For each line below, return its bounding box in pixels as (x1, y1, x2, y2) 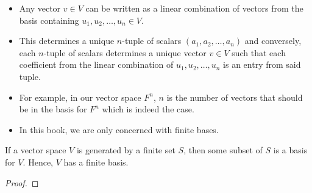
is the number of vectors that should (166, 90, 303, 103)
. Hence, (23, 155, 53, 168)
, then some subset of (183, 144, 263, 156)
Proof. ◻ (5, 176, 39, 189)
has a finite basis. (63, 155, 129, 168)
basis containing (19, 13, 79, 26)
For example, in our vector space (19, 90, 141, 103)
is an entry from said (223, 58, 301, 71)
